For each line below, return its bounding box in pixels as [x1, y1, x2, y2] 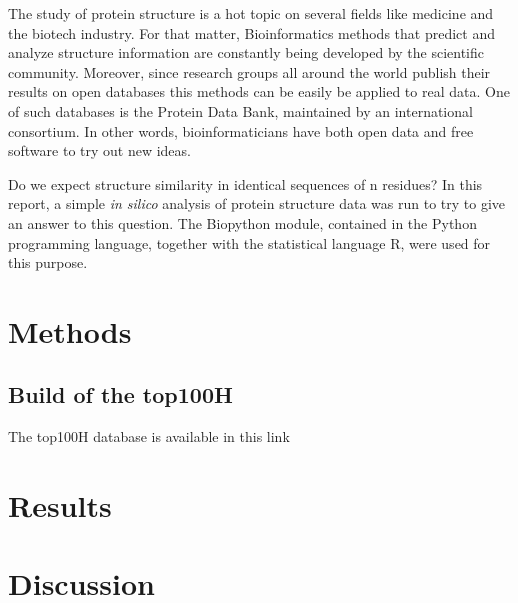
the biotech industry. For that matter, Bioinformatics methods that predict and [8, 22, 495, 43]
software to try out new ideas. [8, 140, 191, 161]
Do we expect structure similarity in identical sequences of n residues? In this [8, 173, 483, 194]
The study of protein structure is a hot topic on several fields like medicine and [8, 3, 494, 23]
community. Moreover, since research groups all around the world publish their [8, 61, 491, 82]
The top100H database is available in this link [8, 426, 290, 447]
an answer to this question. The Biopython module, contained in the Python [8, 212, 477, 233]
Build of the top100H [8, 379, 233, 410]
